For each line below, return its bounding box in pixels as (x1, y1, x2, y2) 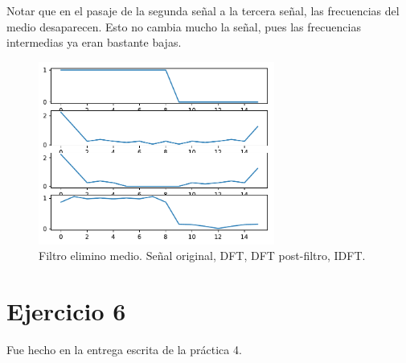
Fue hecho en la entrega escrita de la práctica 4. (6, 340, 242, 357)
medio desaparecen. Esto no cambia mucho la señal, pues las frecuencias (6, 18, 361, 35)
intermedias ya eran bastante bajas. (6, 34, 182, 51)
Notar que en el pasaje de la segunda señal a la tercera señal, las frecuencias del (6, 2, 400, 19)
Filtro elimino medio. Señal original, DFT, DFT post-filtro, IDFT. (39, 247, 366, 264)
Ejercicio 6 (6, 294, 126, 327)
